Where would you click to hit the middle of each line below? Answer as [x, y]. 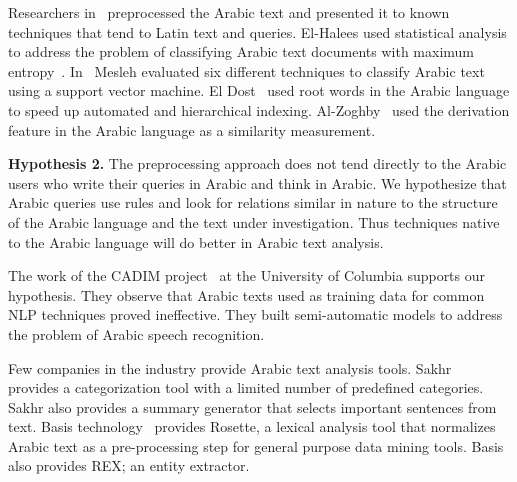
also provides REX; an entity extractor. [129, 465]
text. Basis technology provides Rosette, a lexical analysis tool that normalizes [252, 426]
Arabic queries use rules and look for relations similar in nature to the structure [253, 202]
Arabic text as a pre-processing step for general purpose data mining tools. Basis [256, 445]
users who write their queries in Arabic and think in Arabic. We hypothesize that [257, 182]
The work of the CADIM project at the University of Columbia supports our [247, 275]
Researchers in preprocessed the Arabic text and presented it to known [229, 12]
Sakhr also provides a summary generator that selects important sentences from [252, 406]
